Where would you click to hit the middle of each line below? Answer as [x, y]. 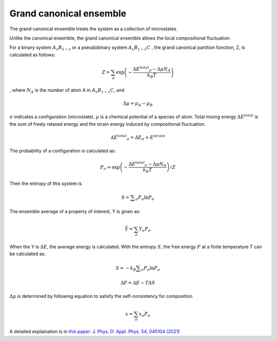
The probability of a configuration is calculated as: [63, 151]
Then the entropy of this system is [46, 183]
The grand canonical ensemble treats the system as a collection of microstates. [94, 29]
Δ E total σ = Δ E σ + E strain [138, 137]
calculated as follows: [33, 54]
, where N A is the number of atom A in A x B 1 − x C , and [67, 91]
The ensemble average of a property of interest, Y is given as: [75, 212]
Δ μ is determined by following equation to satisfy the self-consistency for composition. [102, 296]
